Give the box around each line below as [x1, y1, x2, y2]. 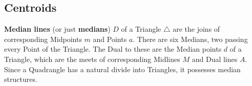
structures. [4, 74, 37, 84]
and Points [93, 33, 127, 44]
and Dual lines [192, 53, 238, 64]
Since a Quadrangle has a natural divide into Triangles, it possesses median [4, 63, 241, 74]
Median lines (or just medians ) [4, 24, 111, 34]
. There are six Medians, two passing [133, 33, 248, 44]
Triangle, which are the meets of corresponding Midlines [4, 53, 180, 64]
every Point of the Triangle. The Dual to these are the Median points [4, 44, 222, 54]
